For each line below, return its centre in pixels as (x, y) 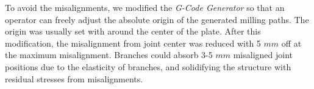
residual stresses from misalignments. (74, 78)
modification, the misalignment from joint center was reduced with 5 (133, 43)
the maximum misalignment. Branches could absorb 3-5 (109, 55)
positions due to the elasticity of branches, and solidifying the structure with (148, 66)
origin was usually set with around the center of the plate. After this (133, 31)
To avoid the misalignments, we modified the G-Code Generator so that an (145, 7)
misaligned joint (263, 55)
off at (291, 43)
